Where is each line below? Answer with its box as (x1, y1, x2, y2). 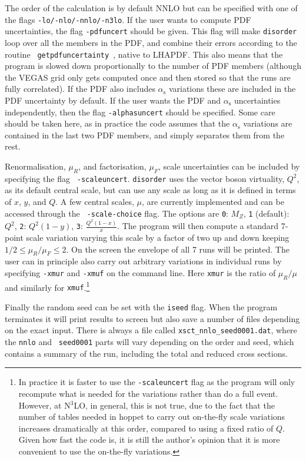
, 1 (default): (243, 207, 290, 219)
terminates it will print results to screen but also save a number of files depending (5, 312, 300, 324)
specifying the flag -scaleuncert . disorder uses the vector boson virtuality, (5, 172, 285, 184)
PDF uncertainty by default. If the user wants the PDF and (5, 94, 221, 106)
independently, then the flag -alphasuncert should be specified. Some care (5, 105, 275, 118)
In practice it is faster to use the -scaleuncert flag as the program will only (18, 376, 295, 388)
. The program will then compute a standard (117, 220, 279, 232)
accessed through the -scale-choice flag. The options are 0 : (5, 207, 228, 219)
